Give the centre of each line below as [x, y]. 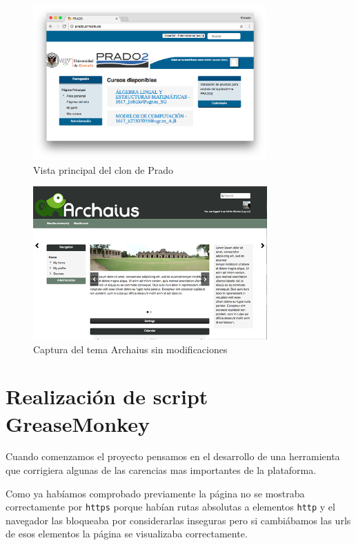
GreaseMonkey [78, 423]
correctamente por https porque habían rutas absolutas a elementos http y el [170, 507]
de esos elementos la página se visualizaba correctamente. [127, 534]
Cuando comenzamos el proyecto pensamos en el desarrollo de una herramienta [173, 456]
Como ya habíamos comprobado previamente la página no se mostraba [155, 493]
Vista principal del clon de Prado [103, 169]
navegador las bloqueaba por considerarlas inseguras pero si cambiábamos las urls [178, 520]
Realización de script [107, 396]
